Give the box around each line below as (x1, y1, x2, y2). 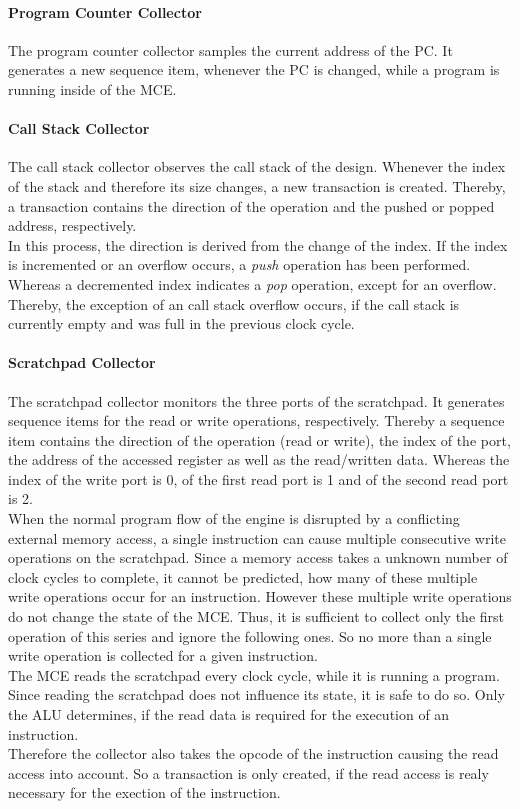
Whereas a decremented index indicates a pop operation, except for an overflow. (8, 273, 497, 294)
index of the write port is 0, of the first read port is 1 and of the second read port (8, 468, 509, 489)
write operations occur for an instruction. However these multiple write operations (8, 586, 512, 607)
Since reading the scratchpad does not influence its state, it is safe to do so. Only (8, 684, 505, 705)
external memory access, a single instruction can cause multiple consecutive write (8, 527, 506, 548)
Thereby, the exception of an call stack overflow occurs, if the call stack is (8, 293, 460, 314)
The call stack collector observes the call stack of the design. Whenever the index (8, 156, 506, 177)
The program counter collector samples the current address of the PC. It (8, 39, 453, 60)
